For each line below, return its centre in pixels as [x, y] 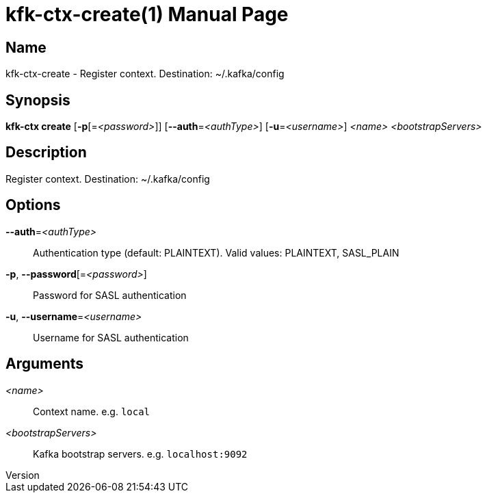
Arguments [45, 364]
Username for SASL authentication [111, 337]
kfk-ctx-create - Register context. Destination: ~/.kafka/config [145, 74]
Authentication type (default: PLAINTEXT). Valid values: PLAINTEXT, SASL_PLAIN [216, 252]
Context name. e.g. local [92, 411]
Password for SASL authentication [110, 295]
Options [33, 205]
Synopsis [38, 100]
